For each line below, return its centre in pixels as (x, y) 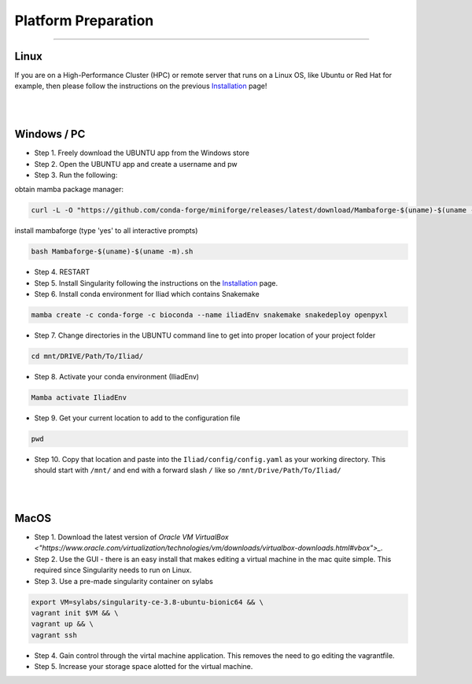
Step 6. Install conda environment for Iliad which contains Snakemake (147, 294)
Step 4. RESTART (62, 272)
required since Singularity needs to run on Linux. (113, 570)
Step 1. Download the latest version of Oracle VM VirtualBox (131, 537)
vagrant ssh (54, 635)
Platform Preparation (84, 20)
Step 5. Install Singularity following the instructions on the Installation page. (156, 283)
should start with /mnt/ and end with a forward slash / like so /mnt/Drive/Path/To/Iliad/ (188, 470)
